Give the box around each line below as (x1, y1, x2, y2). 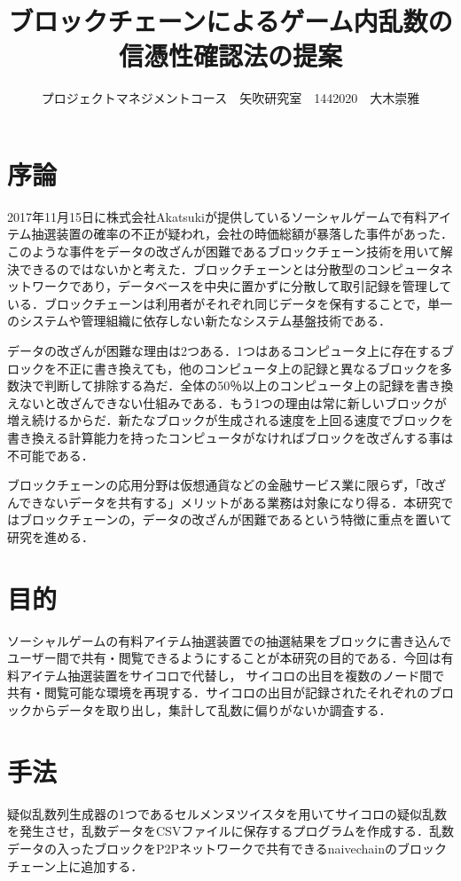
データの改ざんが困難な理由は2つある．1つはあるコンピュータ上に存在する (7, 342, 441, 359)
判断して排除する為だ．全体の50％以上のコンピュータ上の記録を (43, 376, 417, 395)
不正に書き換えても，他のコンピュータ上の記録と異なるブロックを (56, 358, 441, 377)
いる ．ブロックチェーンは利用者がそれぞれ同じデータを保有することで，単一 (7, 294, 453, 312)
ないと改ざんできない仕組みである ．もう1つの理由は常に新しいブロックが (19, 393, 447, 412)
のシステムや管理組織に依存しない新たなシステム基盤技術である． (7, 311, 392, 330)
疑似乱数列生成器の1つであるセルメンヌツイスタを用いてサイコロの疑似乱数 (7, 804, 448, 822)
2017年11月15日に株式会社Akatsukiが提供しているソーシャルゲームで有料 (7, 207, 427, 225)
